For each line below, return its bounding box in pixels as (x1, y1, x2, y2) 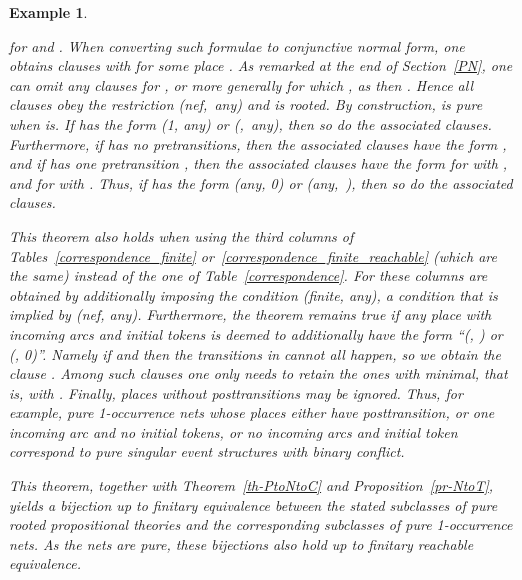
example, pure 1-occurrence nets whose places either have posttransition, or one (9, 402, 495, 423)
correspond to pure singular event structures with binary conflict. (9, 441, 405, 462)
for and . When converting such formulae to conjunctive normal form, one (9, 35, 465, 56)
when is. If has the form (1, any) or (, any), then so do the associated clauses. (9, 113, 492, 134)
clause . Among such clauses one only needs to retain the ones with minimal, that (9, 363, 508, 384)
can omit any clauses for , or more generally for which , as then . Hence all (9, 74, 474, 95)
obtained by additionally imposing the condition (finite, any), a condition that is (9, 284, 498, 305)
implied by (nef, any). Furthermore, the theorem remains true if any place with (9, 304, 492, 325)
